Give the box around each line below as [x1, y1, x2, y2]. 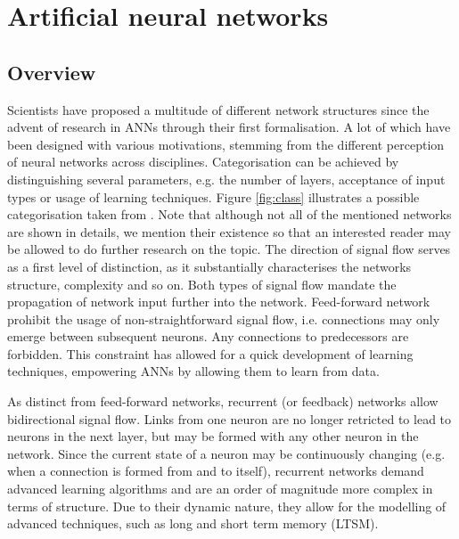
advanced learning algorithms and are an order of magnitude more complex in [7, 479, 433, 498]
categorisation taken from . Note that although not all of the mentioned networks [7, 205, 452, 224]
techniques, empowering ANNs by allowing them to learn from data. [7, 362, 380, 380]
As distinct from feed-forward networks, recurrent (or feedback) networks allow [7, 392, 439, 411]
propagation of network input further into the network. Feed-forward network [7, 292, 430, 311]
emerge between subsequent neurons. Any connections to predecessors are [7, 327, 409, 346]
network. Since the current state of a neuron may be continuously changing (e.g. [7, 444, 446, 462]
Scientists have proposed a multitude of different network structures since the [7, 100, 430, 118]
